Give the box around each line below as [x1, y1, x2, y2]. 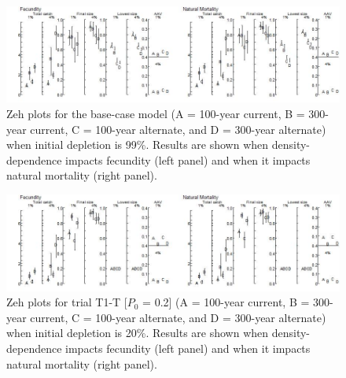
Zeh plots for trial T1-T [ [6, 294, 127, 310]
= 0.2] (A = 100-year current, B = [142, 294, 310, 310]
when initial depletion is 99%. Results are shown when [6, 136, 269, 153]
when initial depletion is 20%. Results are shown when [6, 324, 269, 341]
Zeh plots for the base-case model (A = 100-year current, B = [6, 106, 305, 122]
